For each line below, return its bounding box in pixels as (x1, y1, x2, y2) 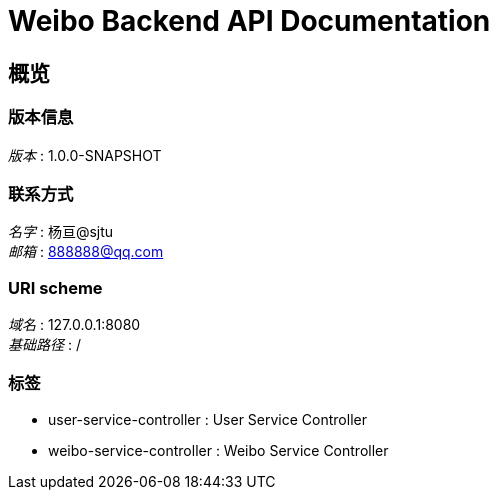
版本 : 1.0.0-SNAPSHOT (8, 146, 162, 164)
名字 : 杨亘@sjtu (8, 223, 114, 241)
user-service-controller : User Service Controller (48, 410, 367, 428)
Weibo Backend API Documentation (8, 4, 491, 38)
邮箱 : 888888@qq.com (8, 243, 164, 261)
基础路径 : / (8, 336, 81, 354)
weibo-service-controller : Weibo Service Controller (48, 441, 389, 459)
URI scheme (8, 277, 103, 298)
